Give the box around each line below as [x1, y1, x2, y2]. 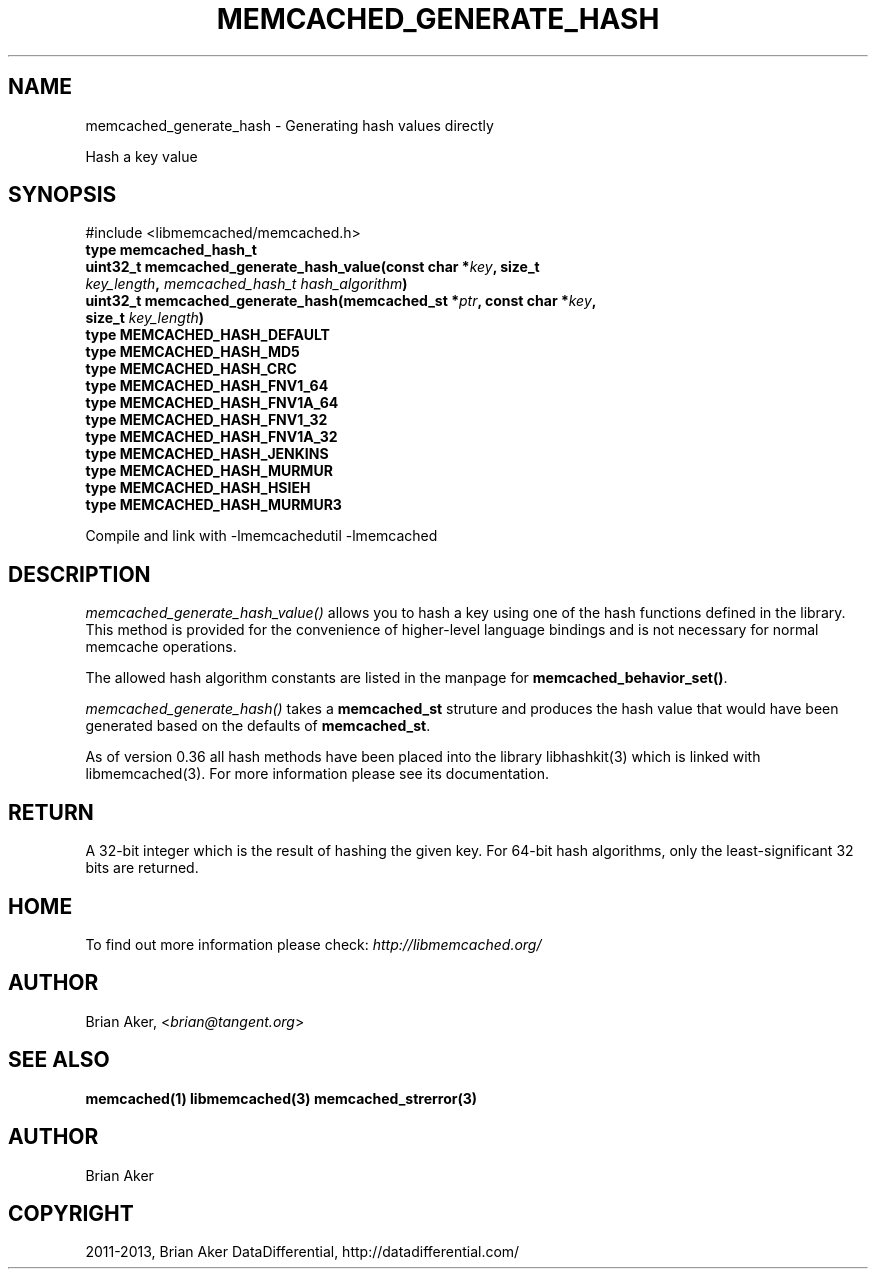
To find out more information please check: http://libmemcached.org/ [85, 935, 542, 953]
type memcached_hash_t [85, 241, 257, 259]
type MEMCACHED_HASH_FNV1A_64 [85, 394, 339, 412]
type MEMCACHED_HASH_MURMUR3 [85, 496, 342, 514]
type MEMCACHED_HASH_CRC [85, 360, 297, 378]
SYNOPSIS [8, 182, 117, 208]
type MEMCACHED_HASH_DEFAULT [85, 326, 330, 344]
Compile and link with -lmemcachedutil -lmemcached [85, 527, 438, 545]
